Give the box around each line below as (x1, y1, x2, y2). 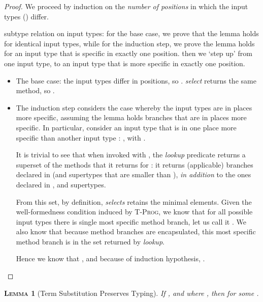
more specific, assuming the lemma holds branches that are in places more (16, 112, 247, 123)
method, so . (16, 85, 55, 96)
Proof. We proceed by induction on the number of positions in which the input (4, 1, 248, 11)
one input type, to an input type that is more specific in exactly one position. (4, 58, 245, 68)
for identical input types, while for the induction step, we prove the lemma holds (4, 38, 255, 48)
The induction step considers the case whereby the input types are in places (16, 102, 252, 113)
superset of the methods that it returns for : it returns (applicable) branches (16, 159, 253, 170)
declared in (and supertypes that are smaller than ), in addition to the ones (16, 169, 251, 180)
